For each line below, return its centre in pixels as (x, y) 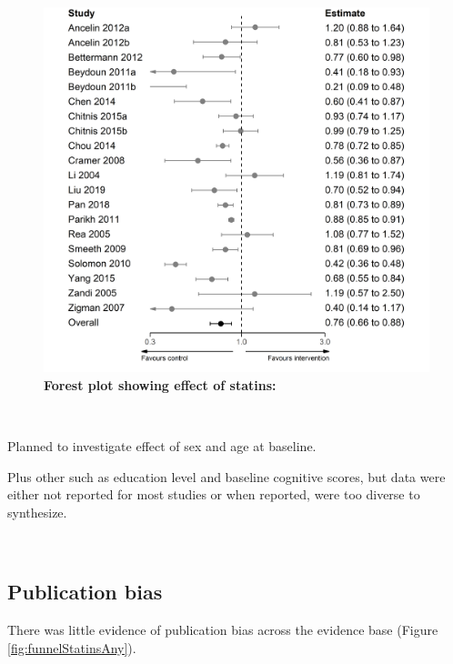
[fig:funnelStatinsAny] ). (72, 647)
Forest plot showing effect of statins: (160, 384)
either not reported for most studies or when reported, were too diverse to (214, 494)
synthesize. (37, 512)
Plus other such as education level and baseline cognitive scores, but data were (226, 476)
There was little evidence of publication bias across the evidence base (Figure (223, 630)
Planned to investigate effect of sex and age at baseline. (162, 445)
